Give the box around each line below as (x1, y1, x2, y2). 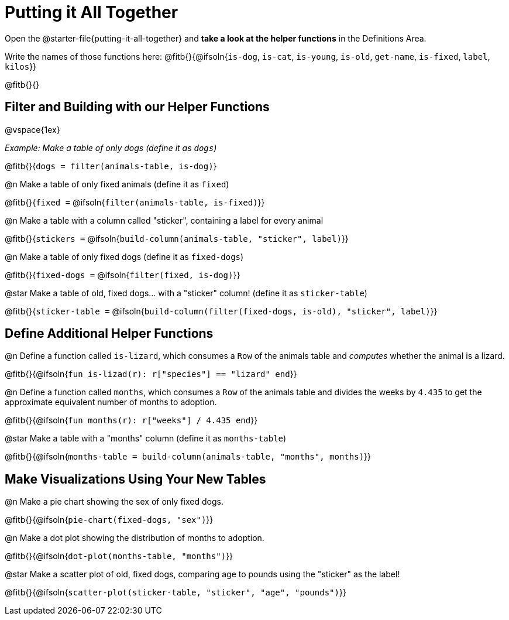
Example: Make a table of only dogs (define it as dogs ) (5, 142, 217, 153)
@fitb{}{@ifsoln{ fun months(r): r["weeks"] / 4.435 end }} (5, 415, 258, 426)
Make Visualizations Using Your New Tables (5, 471, 266, 487)
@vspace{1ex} (5, 124, 60, 135)
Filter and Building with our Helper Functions (5, 100, 270, 115)
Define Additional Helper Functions (5, 326, 214, 341)
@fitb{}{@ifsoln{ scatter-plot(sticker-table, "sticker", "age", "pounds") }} (5, 587, 346, 598)
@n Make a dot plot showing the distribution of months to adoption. (5, 533, 264, 543)
